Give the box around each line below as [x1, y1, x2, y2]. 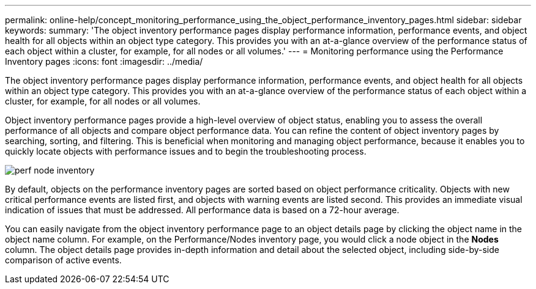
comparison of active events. [5, 255, 122, 265]
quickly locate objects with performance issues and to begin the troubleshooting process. [5, 146, 367, 156]
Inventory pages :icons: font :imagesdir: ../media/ [5, 56, 203, 67]
